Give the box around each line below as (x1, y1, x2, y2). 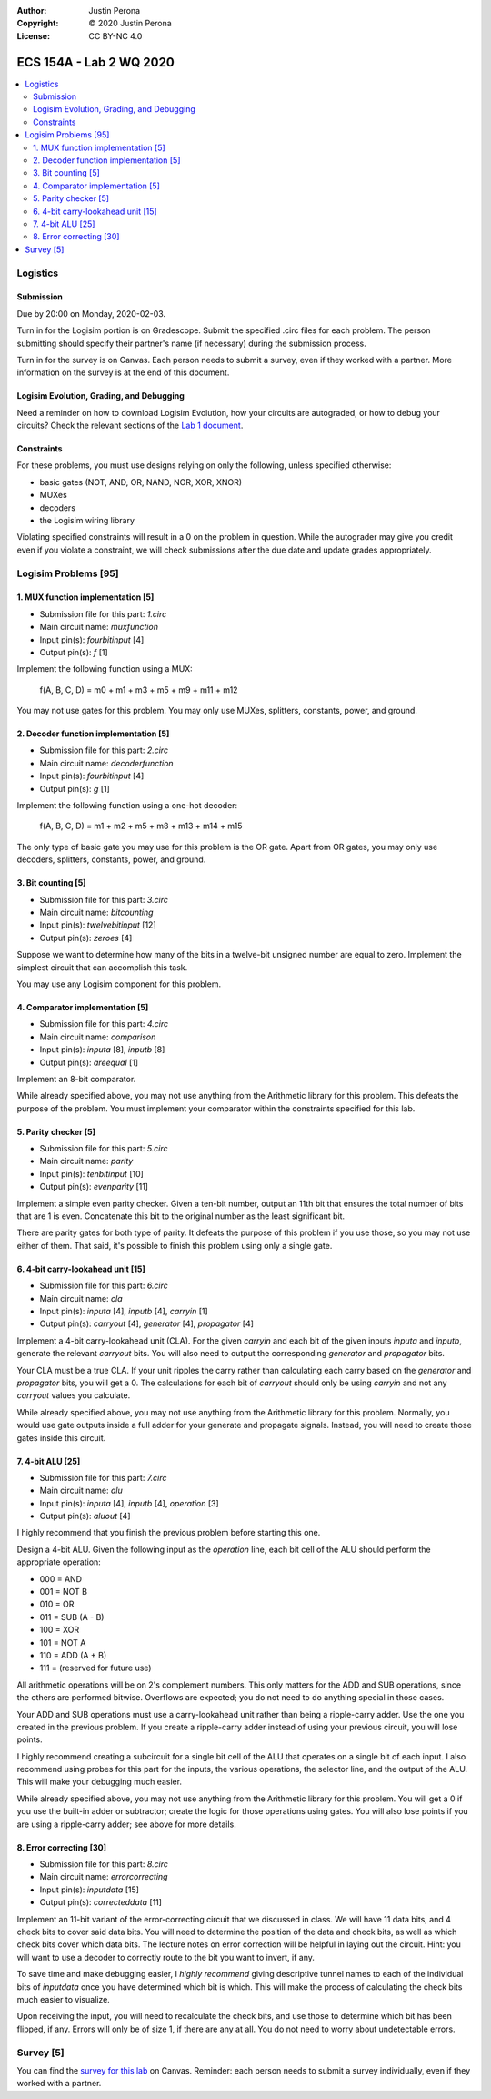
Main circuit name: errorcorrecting (39, 1871, 168, 1882)
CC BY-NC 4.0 (88, 30, 143, 41)
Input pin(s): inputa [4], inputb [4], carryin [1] (39, 1305, 208, 1316)
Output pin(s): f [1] (39, 646, 108, 657)
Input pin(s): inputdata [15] (39, 1884, 140, 1895)
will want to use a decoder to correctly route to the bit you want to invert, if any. (16, 1952, 316, 1962)
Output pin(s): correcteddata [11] (39, 1897, 163, 1908)
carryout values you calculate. (16, 1390, 131, 1401)
